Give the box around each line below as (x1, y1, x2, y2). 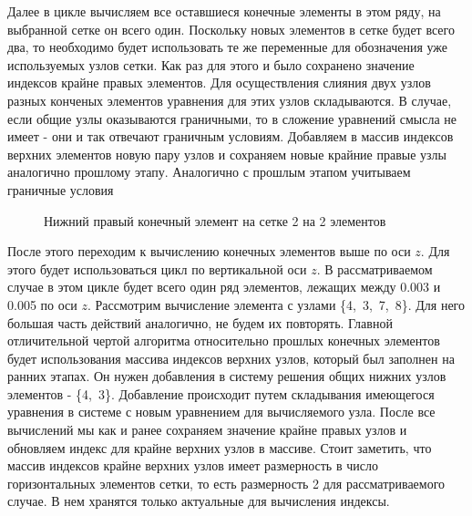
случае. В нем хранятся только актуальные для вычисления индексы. (7, 491, 390, 511)
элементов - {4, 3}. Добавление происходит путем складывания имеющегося (7, 384, 435, 403)
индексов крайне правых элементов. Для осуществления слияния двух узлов (7, 73, 431, 92)
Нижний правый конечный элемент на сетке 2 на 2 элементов (44, 211, 386, 230)
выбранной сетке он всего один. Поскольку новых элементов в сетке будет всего (7, 19, 455, 38)
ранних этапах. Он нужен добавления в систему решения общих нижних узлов (7, 366, 446, 386)
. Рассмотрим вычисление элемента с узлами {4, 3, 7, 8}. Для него (87, 294, 466, 314)
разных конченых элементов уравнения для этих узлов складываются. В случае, (7, 90, 452, 109)
